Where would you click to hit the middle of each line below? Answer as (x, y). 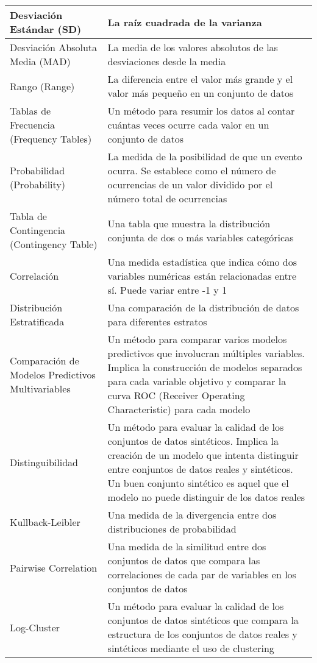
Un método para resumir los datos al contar (201, 111)
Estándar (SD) (46, 29)
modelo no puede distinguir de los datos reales (206, 497)
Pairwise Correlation (54, 567)
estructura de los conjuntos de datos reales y (202, 634)
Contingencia (38, 230)
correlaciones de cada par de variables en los (202, 574)
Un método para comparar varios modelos (197, 339)
